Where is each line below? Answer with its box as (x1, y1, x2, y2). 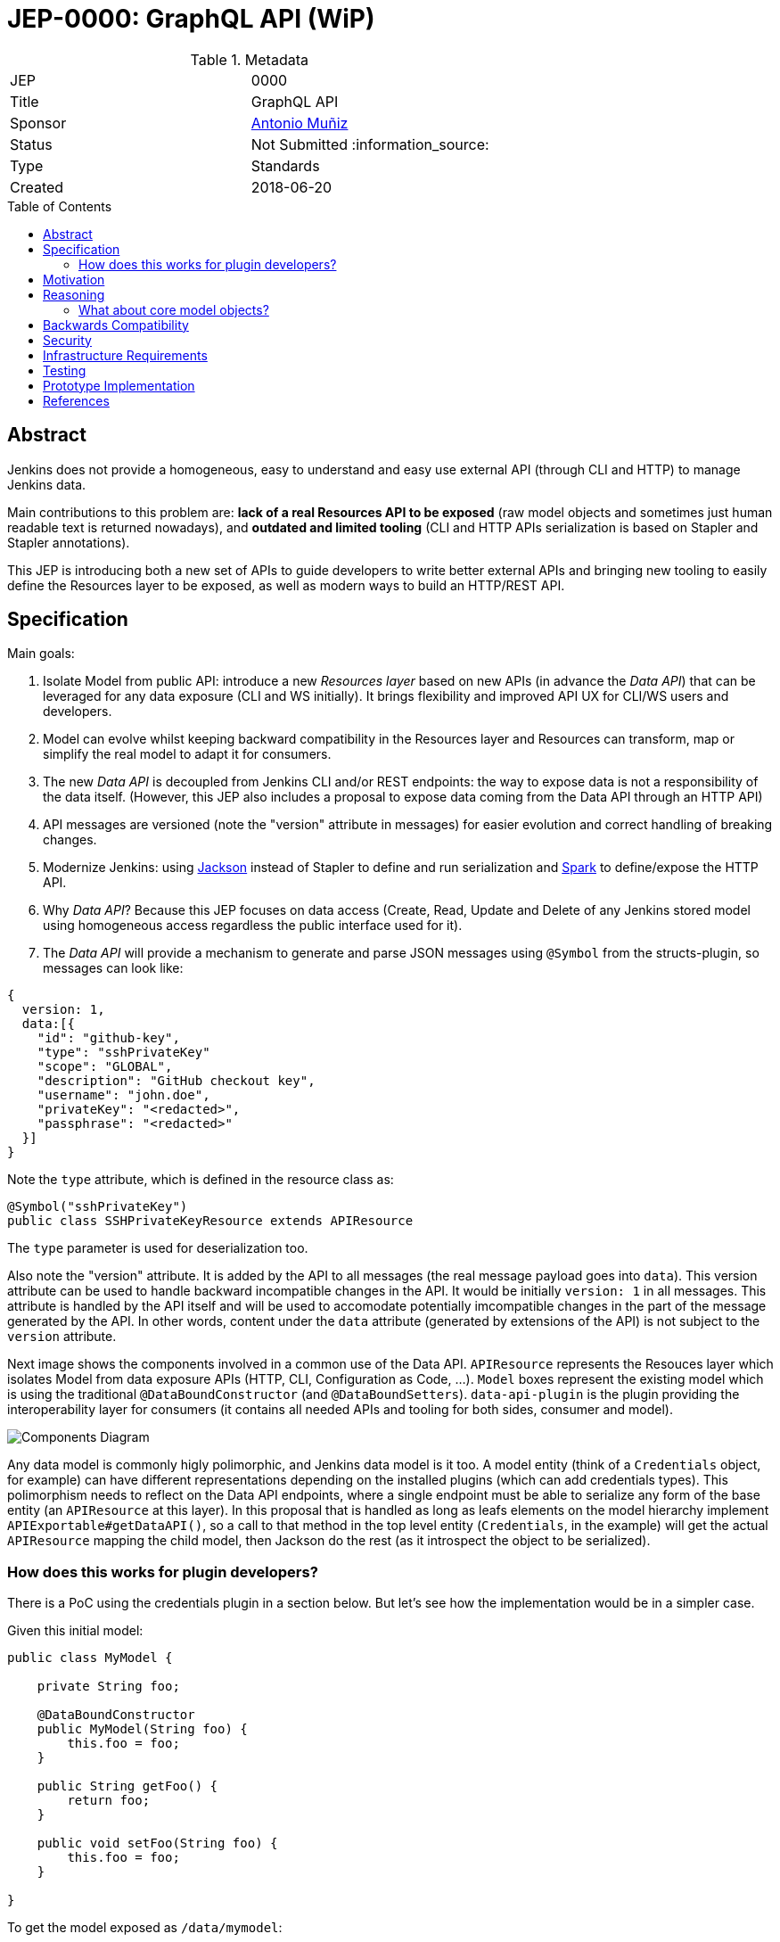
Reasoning (43, 286, 105, 302)
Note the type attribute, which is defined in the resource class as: (7, 1172, 394, 1188)
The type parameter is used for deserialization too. (7, 1240, 308, 1256)
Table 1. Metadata (190, 50, 308, 69)
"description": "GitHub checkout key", (37, 1074, 316, 1089)
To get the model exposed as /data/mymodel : (7, 1920, 283, 1936)
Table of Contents (7, 198, 112, 214)
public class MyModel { (7, 1650, 173, 1666)
